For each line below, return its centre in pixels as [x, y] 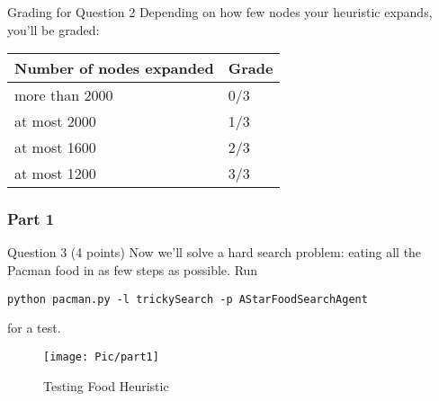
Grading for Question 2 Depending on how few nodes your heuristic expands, [220, 12]
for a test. [34, 328]
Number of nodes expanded [114, 68]
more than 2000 [64, 95]
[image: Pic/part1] [101, 356]
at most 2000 [55, 121]
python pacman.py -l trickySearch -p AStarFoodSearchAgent [188, 299]
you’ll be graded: [54, 29]
